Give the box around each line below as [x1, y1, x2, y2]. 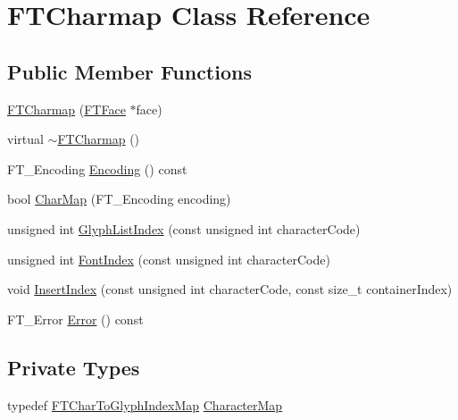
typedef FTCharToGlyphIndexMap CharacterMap [7, 395, 283, 414]
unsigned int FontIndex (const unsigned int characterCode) [7, 249, 330, 268]
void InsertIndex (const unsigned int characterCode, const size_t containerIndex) [7, 280, 453, 298]
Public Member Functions [7, 57, 252, 85]
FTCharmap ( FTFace [7, 99, 126, 118]
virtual [7, 130, 44, 148]
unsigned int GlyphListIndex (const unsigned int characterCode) [7, 219, 361, 238]
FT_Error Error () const [7, 309, 144, 328]
